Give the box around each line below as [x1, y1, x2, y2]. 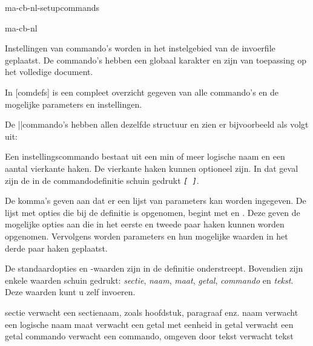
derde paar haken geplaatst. [5, 241, 108, 254]
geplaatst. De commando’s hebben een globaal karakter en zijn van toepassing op [5, 53, 306, 66]
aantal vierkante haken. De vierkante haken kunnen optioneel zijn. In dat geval [5, 162, 298, 174]
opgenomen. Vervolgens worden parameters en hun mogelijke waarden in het [5, 229, 288, 242]
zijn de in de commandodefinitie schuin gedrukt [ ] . [5, 174, 199, 186]
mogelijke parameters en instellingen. [5, 97, 142, 110]
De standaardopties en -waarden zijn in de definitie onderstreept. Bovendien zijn [5, 262, 303, 275]
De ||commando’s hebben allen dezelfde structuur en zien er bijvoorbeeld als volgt [5, 118, 309, 131]
